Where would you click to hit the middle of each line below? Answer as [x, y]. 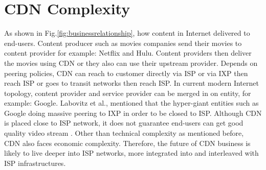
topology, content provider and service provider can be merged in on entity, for [128, 93]
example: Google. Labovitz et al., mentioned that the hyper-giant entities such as [131, 103]
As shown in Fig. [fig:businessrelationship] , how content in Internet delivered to [127, 33]
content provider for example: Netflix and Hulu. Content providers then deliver [128, 53]
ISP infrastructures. [35, 163]
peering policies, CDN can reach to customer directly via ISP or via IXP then [126, 73]
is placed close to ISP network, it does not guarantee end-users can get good [124, 123]
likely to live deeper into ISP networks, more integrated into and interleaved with [131, 153]
